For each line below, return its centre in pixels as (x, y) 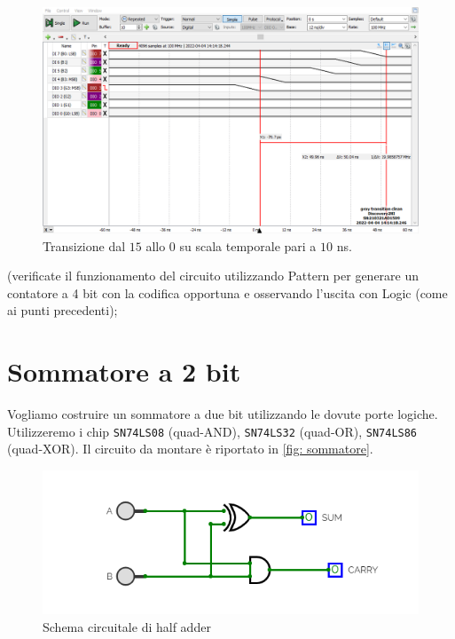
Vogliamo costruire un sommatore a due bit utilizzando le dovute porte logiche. (223, 414)
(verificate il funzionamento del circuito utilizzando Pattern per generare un (213, 276)
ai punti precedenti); (63, 310)
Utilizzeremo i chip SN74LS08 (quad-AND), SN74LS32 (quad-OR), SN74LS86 (212, 431)
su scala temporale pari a (248, 245)
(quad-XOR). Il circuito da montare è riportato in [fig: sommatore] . (190, 449)
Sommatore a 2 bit (124, 371)
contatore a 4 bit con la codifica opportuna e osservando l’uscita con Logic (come (227, 292)
